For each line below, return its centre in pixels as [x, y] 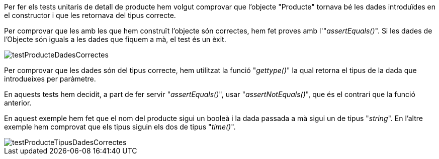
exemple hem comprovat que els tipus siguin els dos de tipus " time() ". [120, 127]
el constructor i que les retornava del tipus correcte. [90, 15]
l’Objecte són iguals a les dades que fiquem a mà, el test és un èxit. [115, 39]
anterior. [18, 103]
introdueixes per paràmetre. [50, 79]
